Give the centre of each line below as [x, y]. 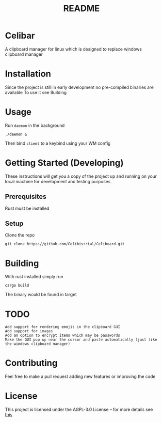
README [81, 8]
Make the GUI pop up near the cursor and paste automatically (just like [81, 340]
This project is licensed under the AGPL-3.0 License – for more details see [79, 409]
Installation [28, 74]
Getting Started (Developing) [64, 163]
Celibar [20, 36]
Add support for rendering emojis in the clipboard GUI [63, 327]
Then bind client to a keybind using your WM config [58, 143]
